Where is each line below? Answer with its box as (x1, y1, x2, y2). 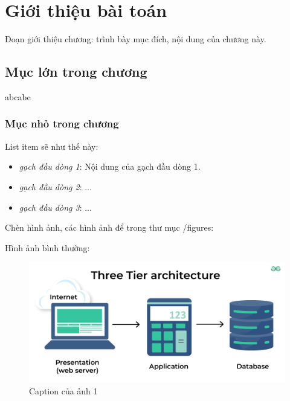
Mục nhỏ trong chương (5, 116, 119, 131)
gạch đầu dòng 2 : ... (19, 180, 92, 193)
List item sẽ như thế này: (5, 140, 98, 152)
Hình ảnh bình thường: (5, 241, 90, 254)
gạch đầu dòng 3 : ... (19, 200, 92, 213)
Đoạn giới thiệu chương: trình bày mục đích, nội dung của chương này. (5, 33, 266, 45)
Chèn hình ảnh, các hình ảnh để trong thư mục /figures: (5, 221, 214, 234)
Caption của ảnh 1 (29, 385, 98, 397)
